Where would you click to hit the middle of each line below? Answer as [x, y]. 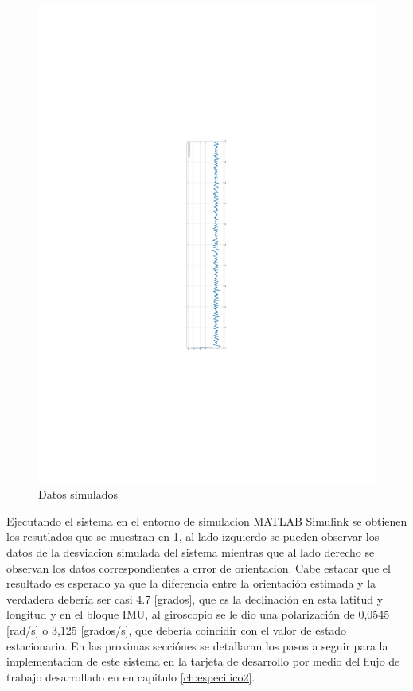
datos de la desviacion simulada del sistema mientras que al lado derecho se [191, 552]
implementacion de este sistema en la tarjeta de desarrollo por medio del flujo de [203, 661]
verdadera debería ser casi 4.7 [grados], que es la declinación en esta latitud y [195, 598]
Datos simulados [78, 494]
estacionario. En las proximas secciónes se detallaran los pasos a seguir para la [197, 645]
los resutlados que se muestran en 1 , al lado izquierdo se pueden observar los [193, 536]
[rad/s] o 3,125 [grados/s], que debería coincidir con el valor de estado [177, 630]
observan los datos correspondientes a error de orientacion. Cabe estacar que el [199, 567]
